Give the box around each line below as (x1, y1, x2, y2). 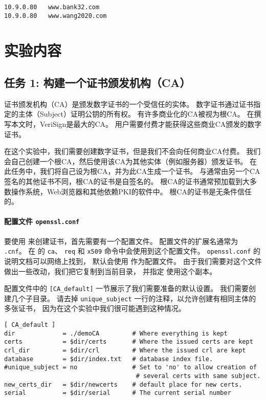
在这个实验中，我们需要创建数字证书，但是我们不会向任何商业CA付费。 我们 (4, 146, 261, 157)
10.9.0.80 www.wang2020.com (4, 12, 107, 19)
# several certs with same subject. (136, 372, 261, 380)
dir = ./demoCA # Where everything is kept (4, 329, 228, 337)
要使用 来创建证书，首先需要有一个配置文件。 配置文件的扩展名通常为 (4, 235, 238, 246)
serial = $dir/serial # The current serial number (4, 389, 231, 397)
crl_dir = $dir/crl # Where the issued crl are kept (4, 347, 246, 354)
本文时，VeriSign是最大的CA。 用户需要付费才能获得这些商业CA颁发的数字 (11, 119, 262, 129)
